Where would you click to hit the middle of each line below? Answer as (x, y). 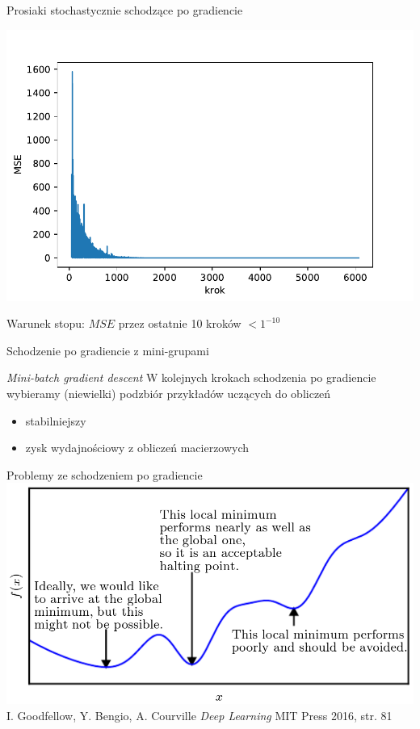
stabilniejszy (56, 420)
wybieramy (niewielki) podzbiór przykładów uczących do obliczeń (169, 393)
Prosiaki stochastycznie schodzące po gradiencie (125, 10)
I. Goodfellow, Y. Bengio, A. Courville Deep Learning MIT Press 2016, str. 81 (199, 715)
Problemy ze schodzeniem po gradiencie (105, 474)
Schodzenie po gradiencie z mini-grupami (108, 350)
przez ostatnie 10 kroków (180, 323)
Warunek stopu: (46, 323)
